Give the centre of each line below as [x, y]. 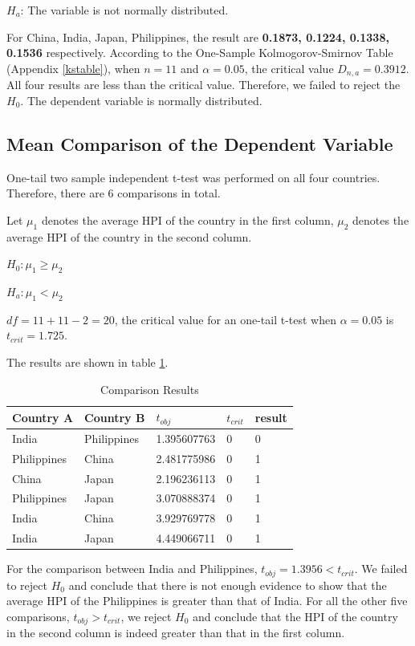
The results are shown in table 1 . [87, 362]
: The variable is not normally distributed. [124, 10]
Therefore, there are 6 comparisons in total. [114, 193]
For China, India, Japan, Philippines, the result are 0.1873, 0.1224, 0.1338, [198, 37]
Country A [43, 417]
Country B [115, 417]
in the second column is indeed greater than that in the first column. [176, 633]
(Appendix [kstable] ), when [73, 68]
